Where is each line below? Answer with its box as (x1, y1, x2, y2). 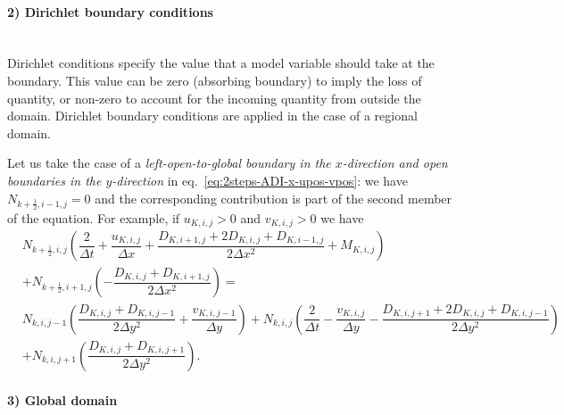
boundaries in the (7, 170, 102, 189)
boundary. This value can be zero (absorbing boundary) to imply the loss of (7, 71, 422, 89)
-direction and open (342, 154, 448, 172)
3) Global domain (7, 391, 118, 410)
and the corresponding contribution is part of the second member (95, 188, 452, 207)
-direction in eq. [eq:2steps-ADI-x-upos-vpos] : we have (112, 170, 408, 189)
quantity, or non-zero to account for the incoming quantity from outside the (7, 88, 421, 107)
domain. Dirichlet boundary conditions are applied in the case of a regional (7, 106, 418, 125)
